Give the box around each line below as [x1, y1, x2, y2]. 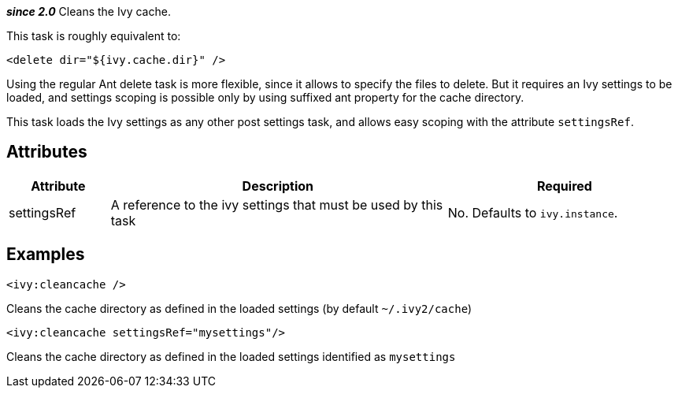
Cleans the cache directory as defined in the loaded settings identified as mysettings [6, 349, 456, 363]
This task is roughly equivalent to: [6, 29, 181, 43]
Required [536, 177, 592, 194]
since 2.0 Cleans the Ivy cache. [6, 5, 171, 18]
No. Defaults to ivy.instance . [447, 204, 618, 221]
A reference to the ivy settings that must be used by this [110, 196, 443, 213]
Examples [6, 244, 85, 265]
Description [242, 177, 314, 194]
